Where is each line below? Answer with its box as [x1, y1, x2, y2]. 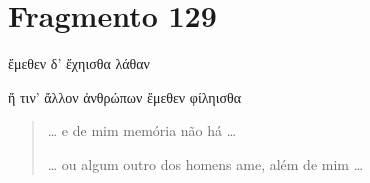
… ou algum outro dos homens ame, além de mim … [47, 153, 364, 174]
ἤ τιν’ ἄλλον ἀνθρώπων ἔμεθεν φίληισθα [8, 86, 242, 107]
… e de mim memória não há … [47, 120, 237, 141]
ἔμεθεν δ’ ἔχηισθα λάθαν [8, 53, 150, 74]
